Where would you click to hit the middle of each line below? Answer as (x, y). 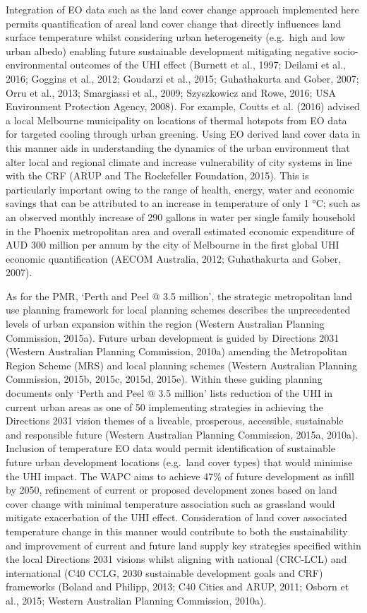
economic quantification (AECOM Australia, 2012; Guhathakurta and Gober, (174, 258)
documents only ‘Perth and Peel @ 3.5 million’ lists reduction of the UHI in (169, 393)
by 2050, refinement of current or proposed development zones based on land (172, 490)
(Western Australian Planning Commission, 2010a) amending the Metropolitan (176, 351)
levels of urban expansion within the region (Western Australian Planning (165, 324)
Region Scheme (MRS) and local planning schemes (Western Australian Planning (181, 365)
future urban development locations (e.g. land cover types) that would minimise (179, 462)
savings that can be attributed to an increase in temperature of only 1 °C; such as (183, 203)
